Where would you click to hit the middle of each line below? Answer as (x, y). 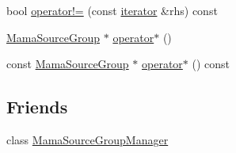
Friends (37, 107)
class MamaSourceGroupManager (88, 139)
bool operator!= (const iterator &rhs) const (112, 10)
